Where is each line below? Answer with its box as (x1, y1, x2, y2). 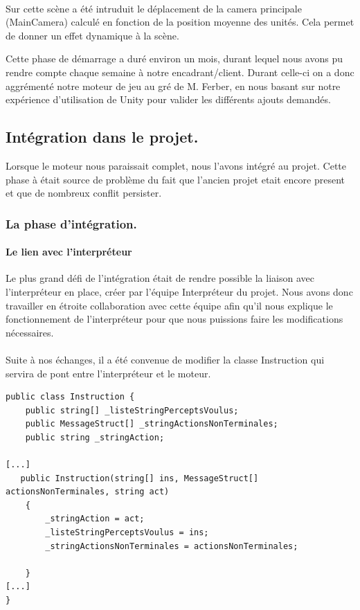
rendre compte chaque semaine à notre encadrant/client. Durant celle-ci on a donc (6, 64, 354, 79)
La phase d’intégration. (6, 215, 137, 232)
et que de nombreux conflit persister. (6, 186, 162, 200)
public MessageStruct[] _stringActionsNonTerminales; (25, 419, 278, 429)
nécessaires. (6, 325, 54, 339)
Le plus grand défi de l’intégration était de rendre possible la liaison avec (6, 271, 314, 285)
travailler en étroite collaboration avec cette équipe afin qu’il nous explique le (6, 298, 333, 312)
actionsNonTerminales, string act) (6, 487, 170, 497)
